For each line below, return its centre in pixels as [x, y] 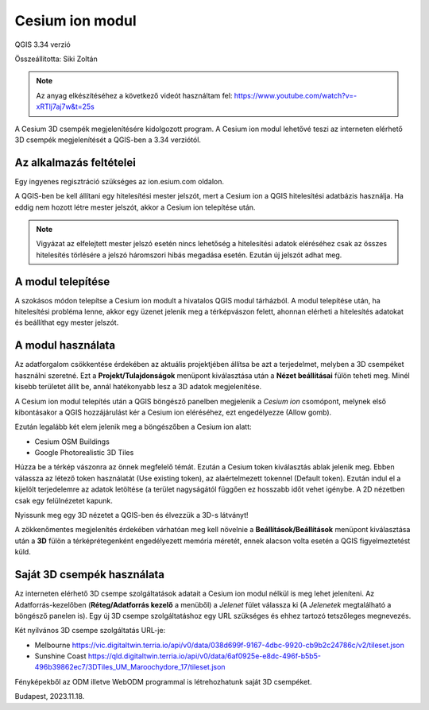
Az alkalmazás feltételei [75, 162]
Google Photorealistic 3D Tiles [84, 453]
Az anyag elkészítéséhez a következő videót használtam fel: [134, 95]
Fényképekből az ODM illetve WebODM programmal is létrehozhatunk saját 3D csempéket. [164, 681]
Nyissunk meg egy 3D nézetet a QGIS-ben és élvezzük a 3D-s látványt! [131, 515]
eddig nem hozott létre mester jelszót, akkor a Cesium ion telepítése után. [135, 207]
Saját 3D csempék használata [90, 575]
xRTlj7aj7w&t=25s [66, 106]
